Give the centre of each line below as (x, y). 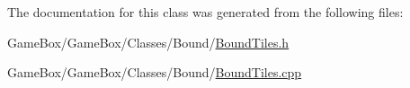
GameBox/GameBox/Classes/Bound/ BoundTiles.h (148, 42)
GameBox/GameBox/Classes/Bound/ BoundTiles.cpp (155, 72)
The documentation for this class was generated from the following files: (205, 12)
